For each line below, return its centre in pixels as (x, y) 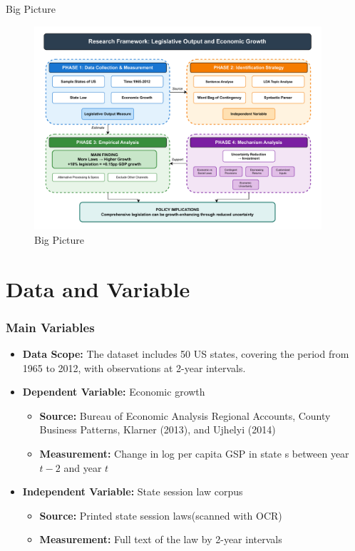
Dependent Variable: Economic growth (114, 392)
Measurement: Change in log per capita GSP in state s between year (194, 453)
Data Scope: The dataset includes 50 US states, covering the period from (186, 353)
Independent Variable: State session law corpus (133, 491)
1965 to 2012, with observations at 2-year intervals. (134, 367)
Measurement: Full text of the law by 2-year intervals (161, 539)
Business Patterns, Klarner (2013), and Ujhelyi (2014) (158, 429)
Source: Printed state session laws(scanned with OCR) (161, 515)
